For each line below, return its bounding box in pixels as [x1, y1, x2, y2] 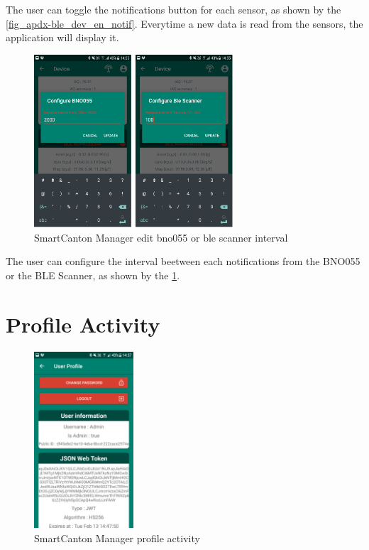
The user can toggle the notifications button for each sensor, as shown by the [6, 2, 341, 16]
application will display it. [6, 30, 119, 45]
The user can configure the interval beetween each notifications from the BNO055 [6, 254, 360, 269]
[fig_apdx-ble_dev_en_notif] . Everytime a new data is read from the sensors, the [6, 16, 363, 31]
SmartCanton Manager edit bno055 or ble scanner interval [34, 230, 288, 244]
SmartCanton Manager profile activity [34, 531, 200, 546]
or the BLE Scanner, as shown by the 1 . [6, 268, 180, 283]
